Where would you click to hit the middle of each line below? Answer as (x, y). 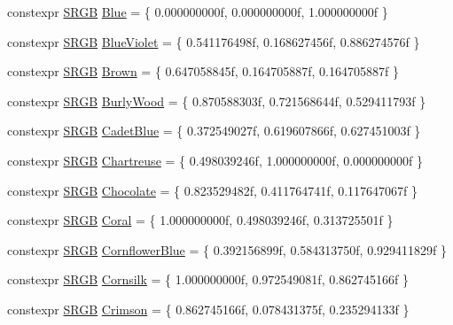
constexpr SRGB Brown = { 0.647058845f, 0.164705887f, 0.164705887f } (203, 71)
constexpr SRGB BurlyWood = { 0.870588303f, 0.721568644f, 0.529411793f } (217, 101)
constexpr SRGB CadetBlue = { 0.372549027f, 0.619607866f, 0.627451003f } (214, 131)
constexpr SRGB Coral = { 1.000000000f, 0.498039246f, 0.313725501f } (200, 220)
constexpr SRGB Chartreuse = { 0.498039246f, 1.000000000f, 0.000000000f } (215, 160)
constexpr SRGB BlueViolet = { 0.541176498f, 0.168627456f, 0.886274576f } (214, 41)
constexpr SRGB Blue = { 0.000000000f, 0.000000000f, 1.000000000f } (198, 12)
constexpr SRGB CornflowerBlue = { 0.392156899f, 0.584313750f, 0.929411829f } (227, 249)
